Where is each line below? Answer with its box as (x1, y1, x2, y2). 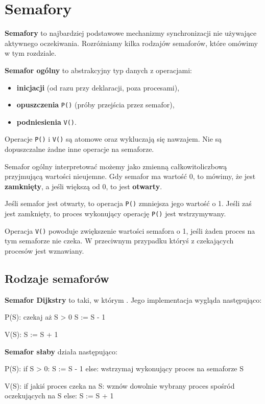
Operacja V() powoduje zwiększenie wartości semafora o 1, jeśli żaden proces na (5, 225, 255, 236)
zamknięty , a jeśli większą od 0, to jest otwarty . (5, 181, 162, 191)
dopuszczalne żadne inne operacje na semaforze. (5, 144, 154, 154)
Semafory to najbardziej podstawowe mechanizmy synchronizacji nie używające (5, 28, 257, 38)
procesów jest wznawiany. (5, 245, 84, 256)
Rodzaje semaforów (5, 270, 109, 286)
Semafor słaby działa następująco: (5, 346, 117, 356)
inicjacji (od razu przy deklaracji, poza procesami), (16, 82, 180, 93)
